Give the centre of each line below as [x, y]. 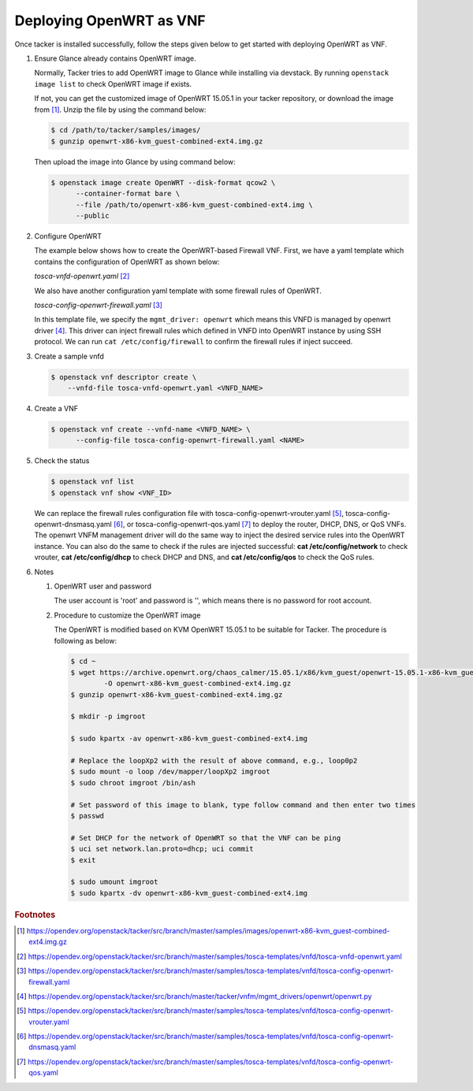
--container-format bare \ [128, 194]
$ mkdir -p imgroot [108, 716]
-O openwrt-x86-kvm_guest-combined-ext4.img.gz [197, 684]
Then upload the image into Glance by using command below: [135, 161]
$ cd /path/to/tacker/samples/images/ [126, 130]
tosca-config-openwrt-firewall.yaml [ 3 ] [99, 305]
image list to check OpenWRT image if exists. [113, 83]
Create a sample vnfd [69, 356]
